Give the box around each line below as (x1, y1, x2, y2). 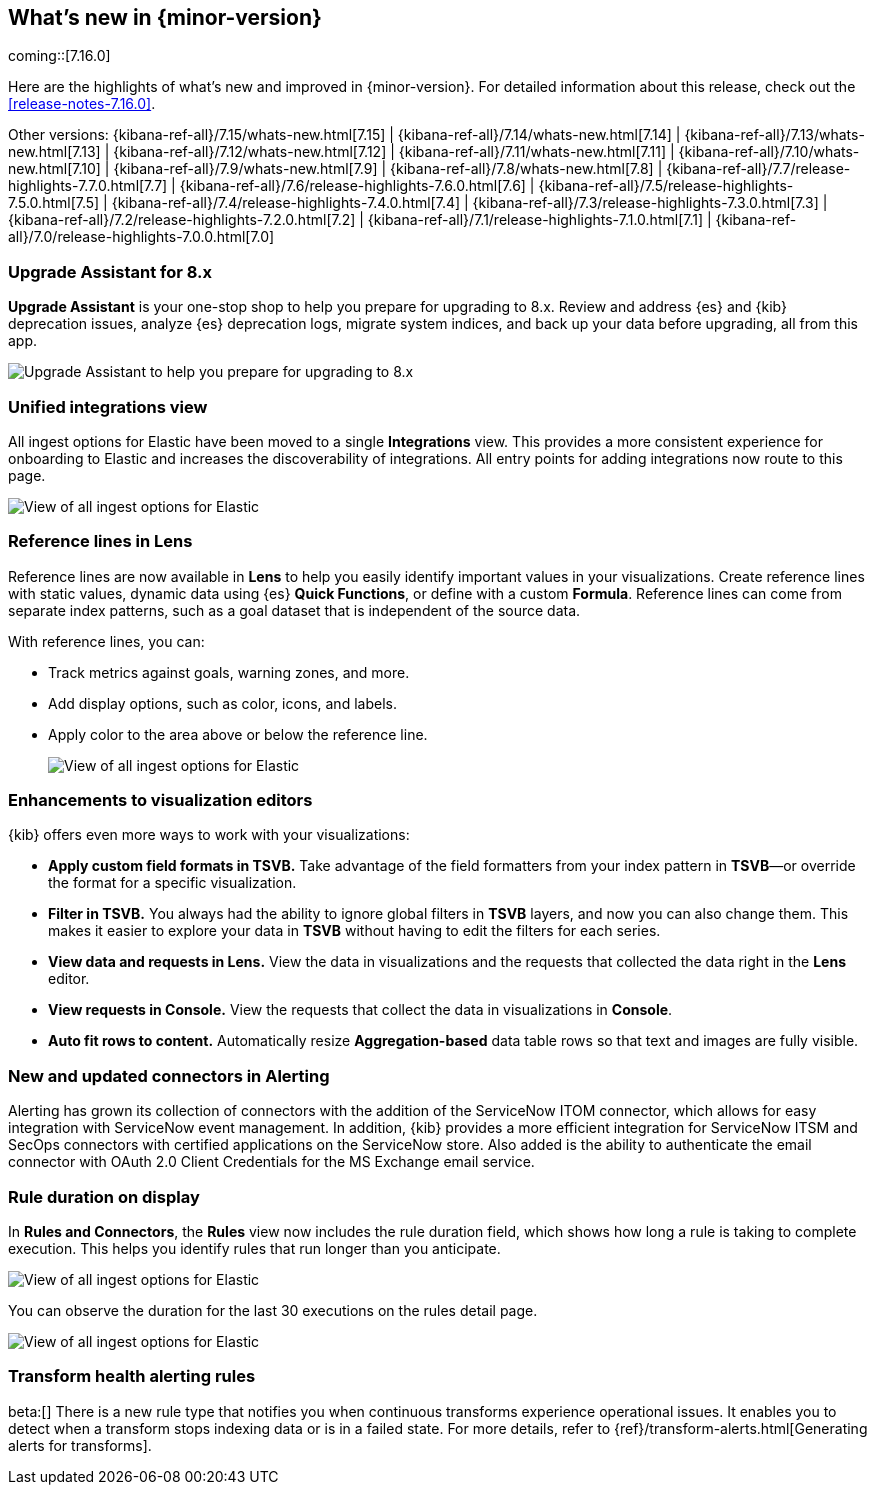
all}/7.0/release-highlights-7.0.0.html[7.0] (8, 228, 275, 246)
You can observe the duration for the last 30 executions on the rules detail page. (8, 1301, 538, 1319)
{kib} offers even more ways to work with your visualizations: (8, 826, 410, 844)
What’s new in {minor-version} (8, 5, 322, 30)
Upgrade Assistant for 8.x (8, 261, 213, 282)
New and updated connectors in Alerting (8, 1065, 330, 1086)
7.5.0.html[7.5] (8, 194, 100, 212)
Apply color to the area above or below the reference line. (48, 725, 428, 743)
